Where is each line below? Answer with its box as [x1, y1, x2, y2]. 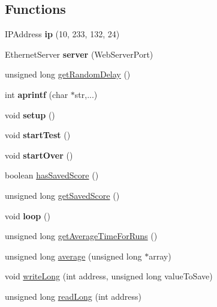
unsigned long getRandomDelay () [5, 68, 131, 81]
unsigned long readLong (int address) [5, 290, 142, 302]
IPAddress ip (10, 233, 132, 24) [5, 28, 120, 40]
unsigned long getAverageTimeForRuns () [5, 229, 158, 242]
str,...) [74, 88, 98, 100]
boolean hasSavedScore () [5, 169, 99, 181]
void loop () [5, 209, 50, 222]
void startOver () [5, 148, 73, 161]
